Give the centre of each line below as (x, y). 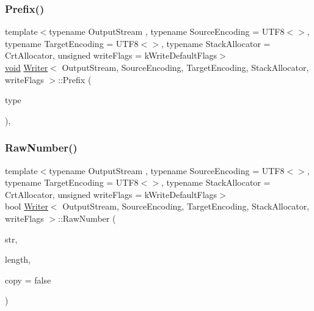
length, (18, 259)
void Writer (27, 67)
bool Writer (27, 206)
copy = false (28, 280)
